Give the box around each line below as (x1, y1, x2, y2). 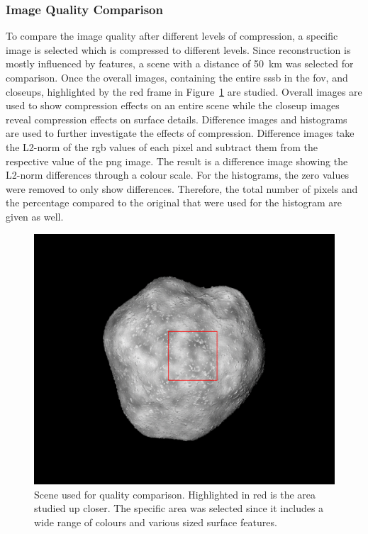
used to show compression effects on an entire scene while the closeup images (6, 98, 340, 113)
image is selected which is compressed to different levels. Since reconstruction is (6, 42, 351, 57)
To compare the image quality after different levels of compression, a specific (6, 28, 338, 43)
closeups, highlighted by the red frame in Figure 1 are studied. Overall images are (6, 84, 362, 99)
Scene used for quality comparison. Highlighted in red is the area (34, 486, 316, 501)
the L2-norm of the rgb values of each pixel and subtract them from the (6, 139, 318, 154)
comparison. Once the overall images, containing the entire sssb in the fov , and (6, 70, 348, 84)
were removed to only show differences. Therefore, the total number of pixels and (6, 181, 358, 196)
